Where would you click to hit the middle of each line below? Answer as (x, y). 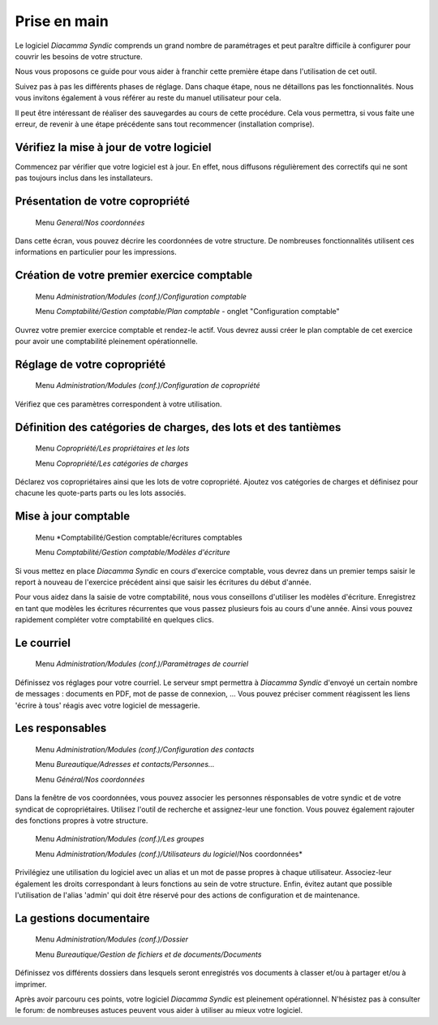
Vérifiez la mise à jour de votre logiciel (113, 147)
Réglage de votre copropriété (90, 364)
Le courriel (43, 642)
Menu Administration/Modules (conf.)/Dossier (112, 939)
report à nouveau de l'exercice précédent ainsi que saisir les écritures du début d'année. (163, 582)
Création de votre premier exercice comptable (134, 276)
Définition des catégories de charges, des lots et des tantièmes (178, 427)
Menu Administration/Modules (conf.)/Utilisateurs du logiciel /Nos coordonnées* (169, 854)
